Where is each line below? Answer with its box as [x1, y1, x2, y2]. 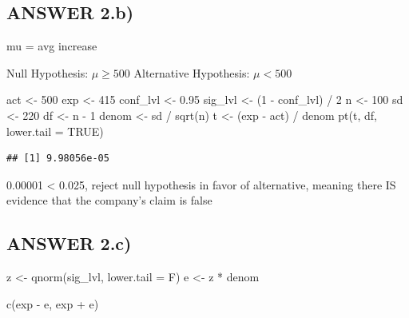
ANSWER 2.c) [6, 231, 132, 256]
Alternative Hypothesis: [133, 64, 250, 81]
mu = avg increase [6, 38, 97, 54]
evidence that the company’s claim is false [6, 192, 212, 209]
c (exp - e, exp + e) [6, 295, 99, 312]
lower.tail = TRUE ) [6, 122, 104, 139]
